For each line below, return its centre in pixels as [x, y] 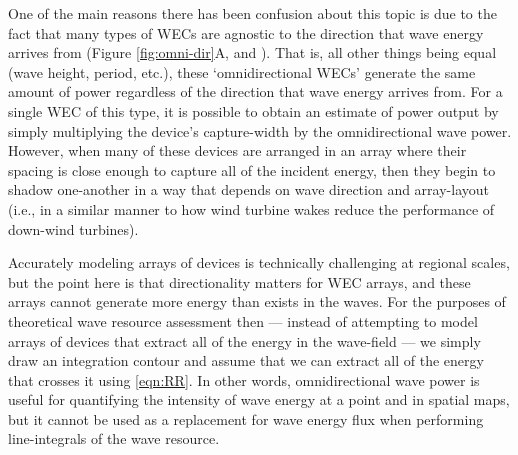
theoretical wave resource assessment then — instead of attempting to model [243, 320]
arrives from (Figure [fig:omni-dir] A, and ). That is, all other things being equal [252, 52]
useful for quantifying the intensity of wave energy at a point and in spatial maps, [259, 399]
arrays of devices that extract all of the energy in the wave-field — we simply [244, 340]
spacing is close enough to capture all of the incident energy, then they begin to [252, 169]
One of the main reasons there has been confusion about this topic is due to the [252, 13]
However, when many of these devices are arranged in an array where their [237, 150]
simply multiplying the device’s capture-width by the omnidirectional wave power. [260, 130]
